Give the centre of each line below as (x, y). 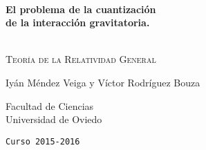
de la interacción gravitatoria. (78, 22)
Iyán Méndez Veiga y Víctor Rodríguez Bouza (103, 82)
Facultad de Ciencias (50, 105)
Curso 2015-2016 (43, 141)
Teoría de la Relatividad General (81, 59)
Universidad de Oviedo (54, 119)
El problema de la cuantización (81, 9)
